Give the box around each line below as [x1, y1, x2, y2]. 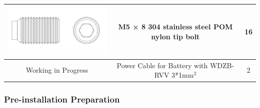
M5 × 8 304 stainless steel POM [118, 21, 233, 32]
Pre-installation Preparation [4, 93, 120, 106]
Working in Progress [25, 65, 88, 75]
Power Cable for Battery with [116, 60, 208, 70]
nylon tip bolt [151, 31, 200, 41]
